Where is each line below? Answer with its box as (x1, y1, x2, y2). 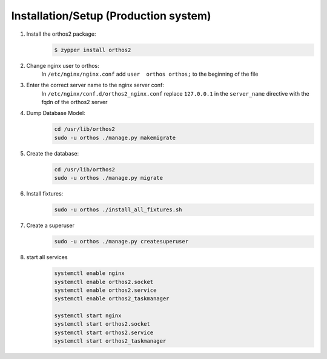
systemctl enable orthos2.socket (54, 278, 154, 285)
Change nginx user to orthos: (26, 62, 99, 69)
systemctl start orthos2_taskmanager (54, 338, 167, 344)
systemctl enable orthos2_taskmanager (54, 295, 170, 302)
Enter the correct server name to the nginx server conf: (26, 82, 165, 89)
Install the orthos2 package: (26, 30, 96, 38)
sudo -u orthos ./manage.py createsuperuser (54, 238, 189, 245)
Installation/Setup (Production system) (11, 9, 211, 22)
